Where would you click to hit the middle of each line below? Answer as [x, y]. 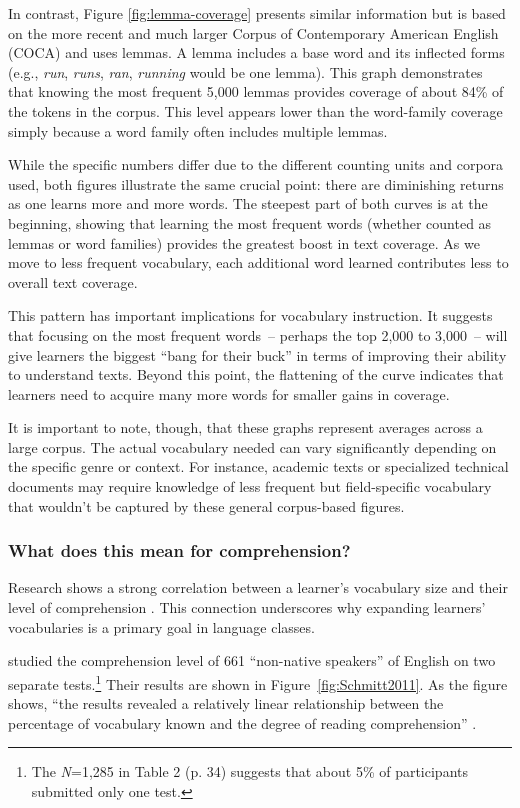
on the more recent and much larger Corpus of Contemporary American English [253, 32]
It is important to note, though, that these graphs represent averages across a [245, 427]
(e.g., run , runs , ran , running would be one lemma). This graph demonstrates [245, 71]
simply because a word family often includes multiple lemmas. [198, 130]
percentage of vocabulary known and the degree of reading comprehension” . [242, 722]
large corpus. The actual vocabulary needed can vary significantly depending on [252, 446]
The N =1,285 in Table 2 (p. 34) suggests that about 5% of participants [250, 771]
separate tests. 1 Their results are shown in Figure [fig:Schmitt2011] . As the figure [258, 682]
